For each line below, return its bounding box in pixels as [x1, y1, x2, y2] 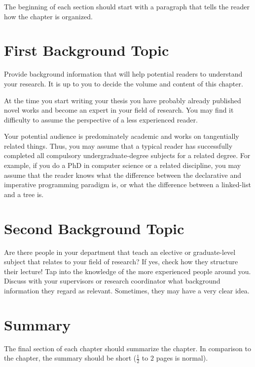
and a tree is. [4, 189, 44, 199]
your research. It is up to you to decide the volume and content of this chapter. [4, 78, 243, 88]
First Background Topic [4, 40, 169, 60]
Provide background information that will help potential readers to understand [4, 69, 243, 79]
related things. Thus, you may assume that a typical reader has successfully [4, 140, 233, 151]
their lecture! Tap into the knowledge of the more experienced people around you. [4, 266, 251, 276]
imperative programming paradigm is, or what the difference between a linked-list [4, 179, 251, 190]
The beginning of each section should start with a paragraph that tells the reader [4, 1, 250, 11]
